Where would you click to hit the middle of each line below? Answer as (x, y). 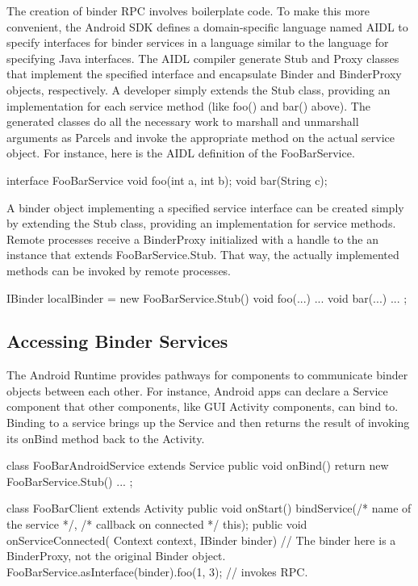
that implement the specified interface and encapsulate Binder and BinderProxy (204, 74)
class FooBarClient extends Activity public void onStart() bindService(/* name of (209, 508)
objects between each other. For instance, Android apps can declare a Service (197, 390)
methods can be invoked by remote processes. (119, 270)
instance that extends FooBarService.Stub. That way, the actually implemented (203, 255)
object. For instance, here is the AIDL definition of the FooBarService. (181, 153)
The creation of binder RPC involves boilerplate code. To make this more (188, 10)
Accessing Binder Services (117, 341)
